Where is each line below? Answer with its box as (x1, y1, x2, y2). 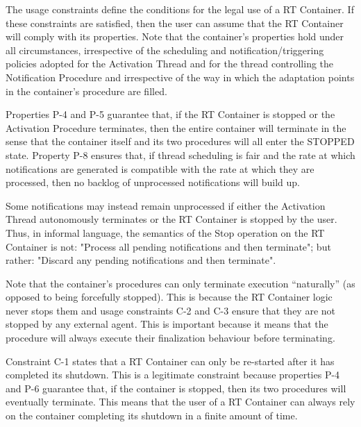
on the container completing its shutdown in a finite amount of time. (6, 408, 298, 423)
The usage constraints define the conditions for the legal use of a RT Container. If (6, 2, 354, 16)
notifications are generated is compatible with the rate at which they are (6, 161, 314, 176)
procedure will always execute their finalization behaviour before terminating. (6, 330, 335, 345)
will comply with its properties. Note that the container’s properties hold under (6, 29, 344, 44)
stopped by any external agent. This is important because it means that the (6, 317, 328, 331)
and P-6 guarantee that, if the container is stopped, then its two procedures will (6, 380, 346, 395)
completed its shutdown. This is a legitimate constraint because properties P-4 (6, 367, 340, 382)
